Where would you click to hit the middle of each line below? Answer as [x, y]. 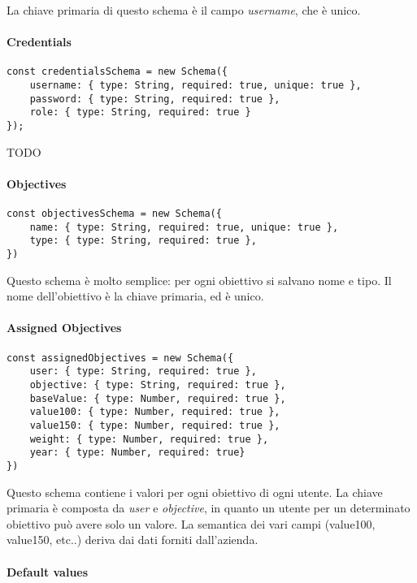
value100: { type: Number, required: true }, [155, 412]
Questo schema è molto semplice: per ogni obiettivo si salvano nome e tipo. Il [199, 280]
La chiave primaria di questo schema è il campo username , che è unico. [184, 10]
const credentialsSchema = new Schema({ [117, 72]
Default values [48, 571]
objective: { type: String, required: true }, [158, 384]
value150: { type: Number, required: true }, [155, 425]
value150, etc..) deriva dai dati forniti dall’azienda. [132, 540]
